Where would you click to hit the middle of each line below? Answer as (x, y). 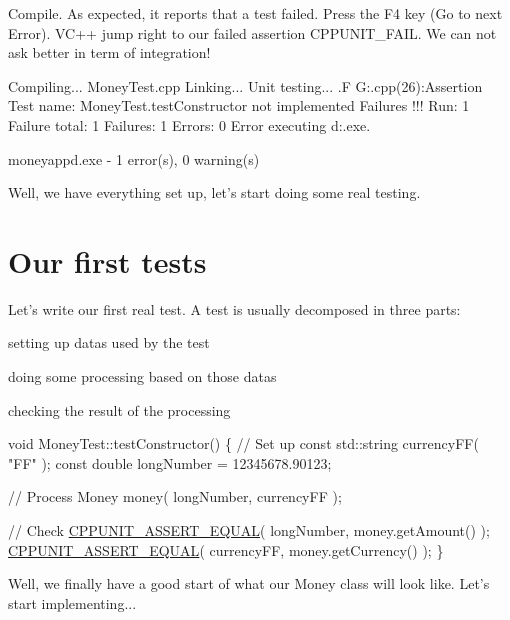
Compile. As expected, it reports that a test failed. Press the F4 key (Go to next (255, 13)
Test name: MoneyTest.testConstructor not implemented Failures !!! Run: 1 (239, 105)
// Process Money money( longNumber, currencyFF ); (175, 496)
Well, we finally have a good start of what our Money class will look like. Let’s (249, 583)
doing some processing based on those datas (142, 376)
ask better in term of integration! (109, 52)
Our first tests (107, 260)
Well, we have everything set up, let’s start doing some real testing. (214, 192)
